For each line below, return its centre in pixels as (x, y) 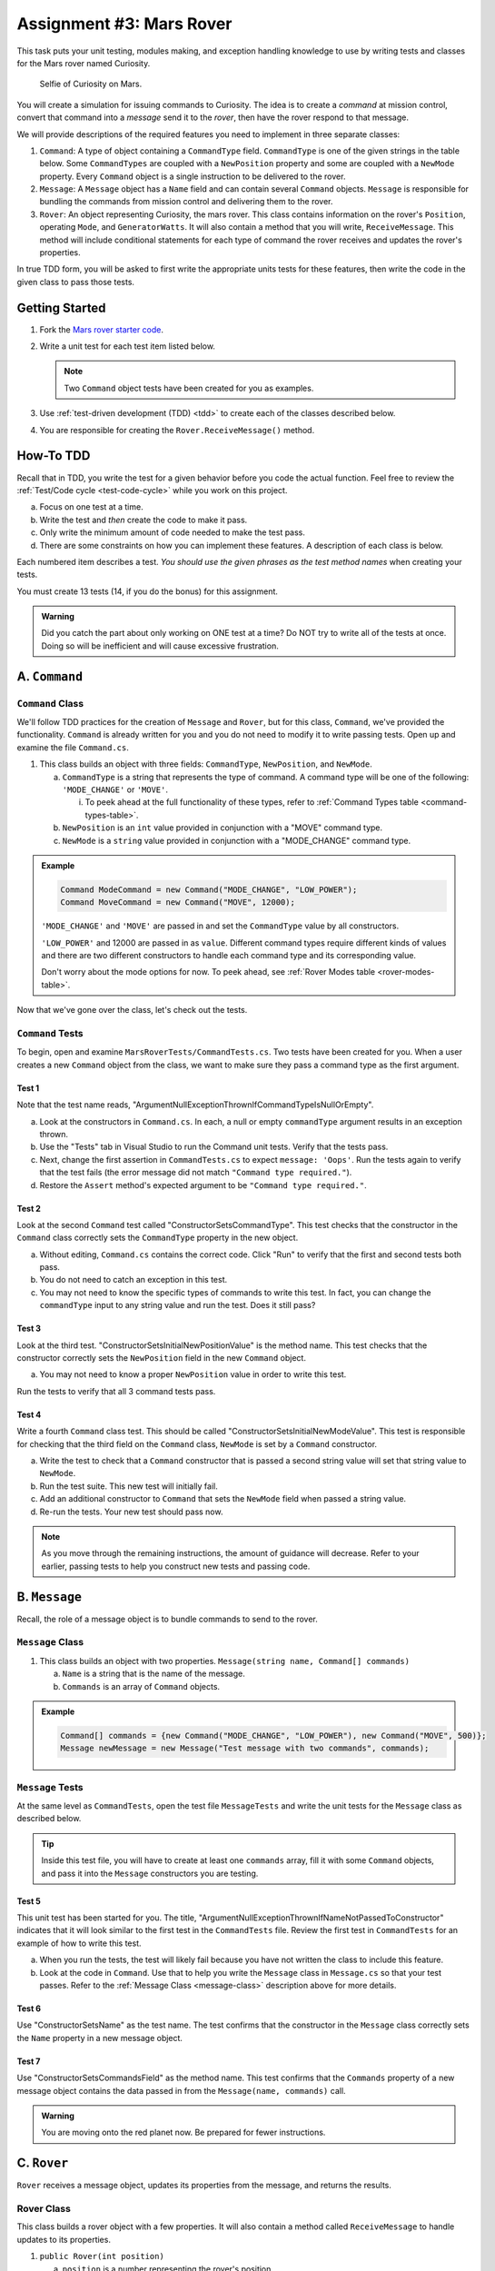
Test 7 (29, 2061)
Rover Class (44, 2208)
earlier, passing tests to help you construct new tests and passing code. (176, 1566)
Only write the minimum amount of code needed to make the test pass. (173, 532)
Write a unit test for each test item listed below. (127, 346)
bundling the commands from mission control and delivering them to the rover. (186, 202)
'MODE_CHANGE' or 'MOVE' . (115, 789)
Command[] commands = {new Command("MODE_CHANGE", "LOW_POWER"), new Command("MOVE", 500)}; (273, 1735)
